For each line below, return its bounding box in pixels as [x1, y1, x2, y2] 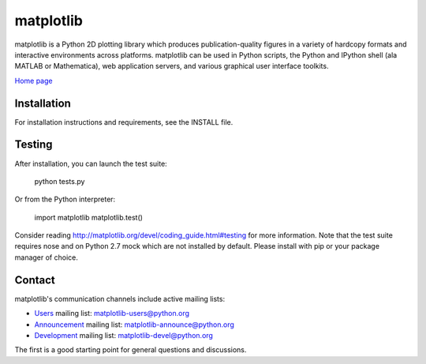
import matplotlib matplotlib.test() [34, 212, 144, 222]
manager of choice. [14, 253, 78, 262]
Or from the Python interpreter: [14, 194, 116, 205]
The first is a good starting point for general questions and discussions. [14, 345, 247, 355]
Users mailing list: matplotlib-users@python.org [34, 309, 189, 318]
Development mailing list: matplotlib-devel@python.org [34, 330, 213, 340]
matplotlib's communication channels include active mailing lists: [14, 294, 225, 303]
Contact [14, 273, 55, 287]
